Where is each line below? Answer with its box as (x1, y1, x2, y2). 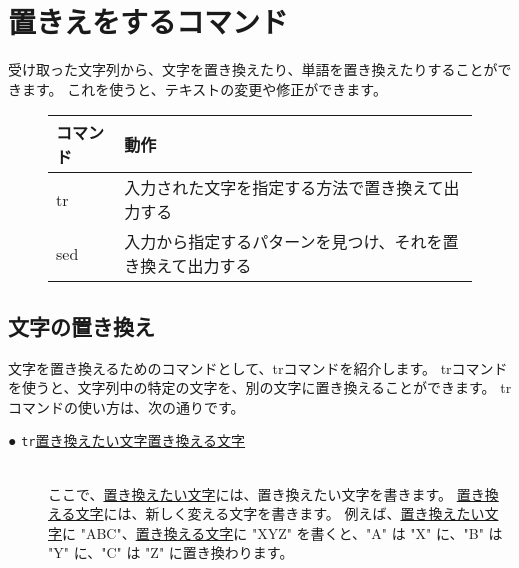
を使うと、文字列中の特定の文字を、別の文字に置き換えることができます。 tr (8, 377, 512, 398)
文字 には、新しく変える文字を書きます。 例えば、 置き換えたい (75, 503, 485, 524)
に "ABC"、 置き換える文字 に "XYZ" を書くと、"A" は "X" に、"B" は (62, 522, 503, 543)
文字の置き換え (8, 310, 155, 341)
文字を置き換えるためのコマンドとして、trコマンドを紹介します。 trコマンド (8, 357, 508, 378)
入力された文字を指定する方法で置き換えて (124, 176, 444, 200)
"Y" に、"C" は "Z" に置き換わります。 (48, 542, 294, 563)
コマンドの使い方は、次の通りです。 (8, 396, 245, 417)
